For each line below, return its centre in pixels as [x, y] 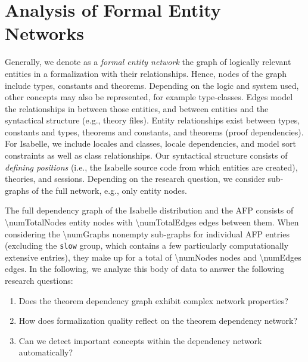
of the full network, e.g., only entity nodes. [109, 190]
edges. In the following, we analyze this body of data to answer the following [145, 269]
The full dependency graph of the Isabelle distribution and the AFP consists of [149, 210]
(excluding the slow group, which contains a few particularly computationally [147, 245]
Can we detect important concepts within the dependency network [140, 340]
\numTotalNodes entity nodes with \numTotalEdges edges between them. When [152, 222]
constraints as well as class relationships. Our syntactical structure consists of [146, 155]
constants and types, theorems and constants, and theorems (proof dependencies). [154, 132]
